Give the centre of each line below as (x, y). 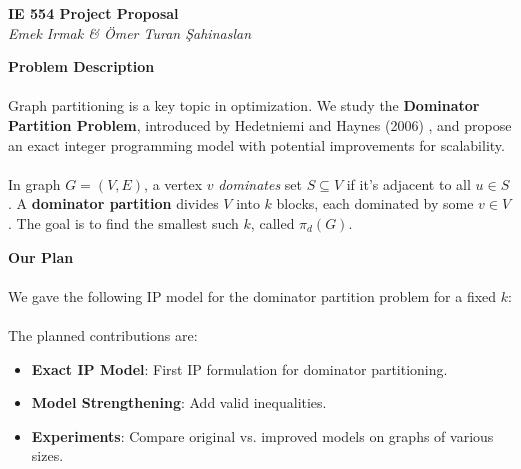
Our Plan (41, 256)
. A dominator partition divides (113, 203)
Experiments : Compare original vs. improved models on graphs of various (262, 435)
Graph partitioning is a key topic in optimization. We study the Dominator (244, 105)
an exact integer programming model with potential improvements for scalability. (256, 144)
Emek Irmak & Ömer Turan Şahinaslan (130, 32)
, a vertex (173, 183)
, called (272, 222)
